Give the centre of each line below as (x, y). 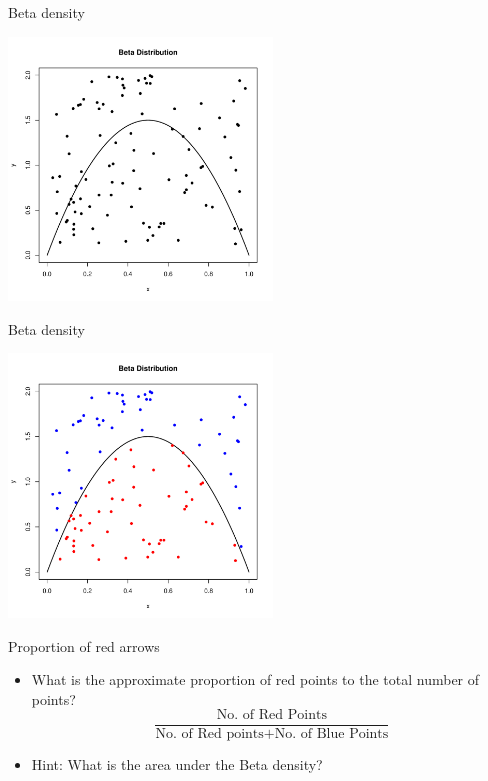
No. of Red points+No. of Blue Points (272, 734)
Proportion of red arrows (84, 645)
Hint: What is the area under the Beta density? (177, 764)
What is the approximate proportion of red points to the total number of (255, 679)
